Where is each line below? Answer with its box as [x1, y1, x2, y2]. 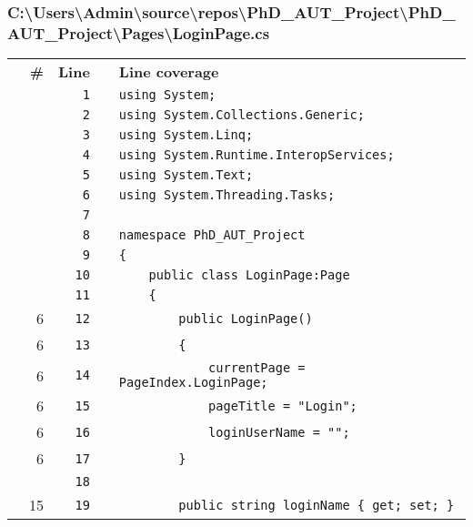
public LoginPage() [178, 310, 313, 326]
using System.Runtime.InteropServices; [118, 147, 395, 163]
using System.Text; [118, 167, 254, 183]
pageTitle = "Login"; [208, 398, 357, 413]
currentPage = [208, 360, 306, 376]
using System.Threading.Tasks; [118, 187, 336, 203]
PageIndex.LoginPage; [118, 375, 268, 390]
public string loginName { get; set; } [178, 497, 455, 512]
